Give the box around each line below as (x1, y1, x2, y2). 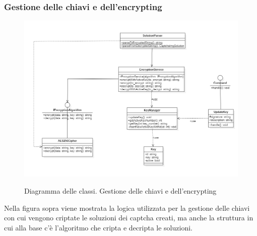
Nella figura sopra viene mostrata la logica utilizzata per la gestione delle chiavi (4, 202, 250, 213)
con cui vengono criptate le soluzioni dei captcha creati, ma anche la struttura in (4, 212, 253, 223)
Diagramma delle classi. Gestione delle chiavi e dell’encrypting (24, 185, 217, 196)
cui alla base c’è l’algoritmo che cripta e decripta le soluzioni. (4, 222, 192, 232)
